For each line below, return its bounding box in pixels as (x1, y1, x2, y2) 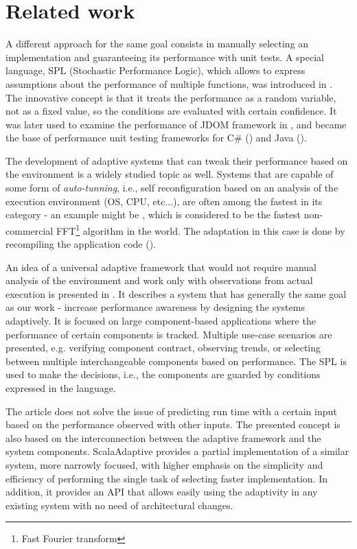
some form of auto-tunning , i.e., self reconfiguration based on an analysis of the (5, 180, 338, 195)
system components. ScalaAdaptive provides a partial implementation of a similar (5, 444, 349, 458)
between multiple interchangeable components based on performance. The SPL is (5, 353, 347, 368)
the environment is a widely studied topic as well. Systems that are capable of (5, 167, 334, 181)
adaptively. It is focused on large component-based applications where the (5, 314, 316, 328)
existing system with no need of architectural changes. (5, 498, 233, 512)
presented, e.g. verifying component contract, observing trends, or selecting (5, 340, 321, 355)
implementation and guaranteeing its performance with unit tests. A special (5, 49, 324, 64)
